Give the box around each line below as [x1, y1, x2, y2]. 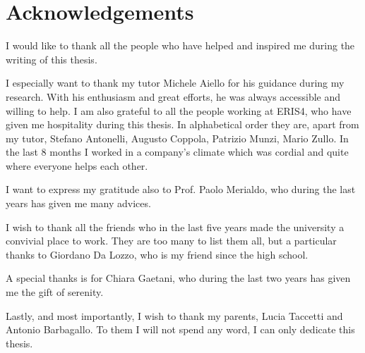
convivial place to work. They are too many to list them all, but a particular [6, 233, 337, 248]
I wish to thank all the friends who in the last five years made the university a [6, 219, 345, 234]
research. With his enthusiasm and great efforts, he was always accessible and [6, 89, 341, 104]
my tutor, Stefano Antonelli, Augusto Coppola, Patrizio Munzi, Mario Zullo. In [6, 130, 349, 145]
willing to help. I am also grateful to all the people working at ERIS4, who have [6, 103, 352, 118]
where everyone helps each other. [6, 158, 148, 173]
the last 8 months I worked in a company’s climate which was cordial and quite [6, 144, 349, 159]
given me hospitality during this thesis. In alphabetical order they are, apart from [6, 117, 359, 132]
